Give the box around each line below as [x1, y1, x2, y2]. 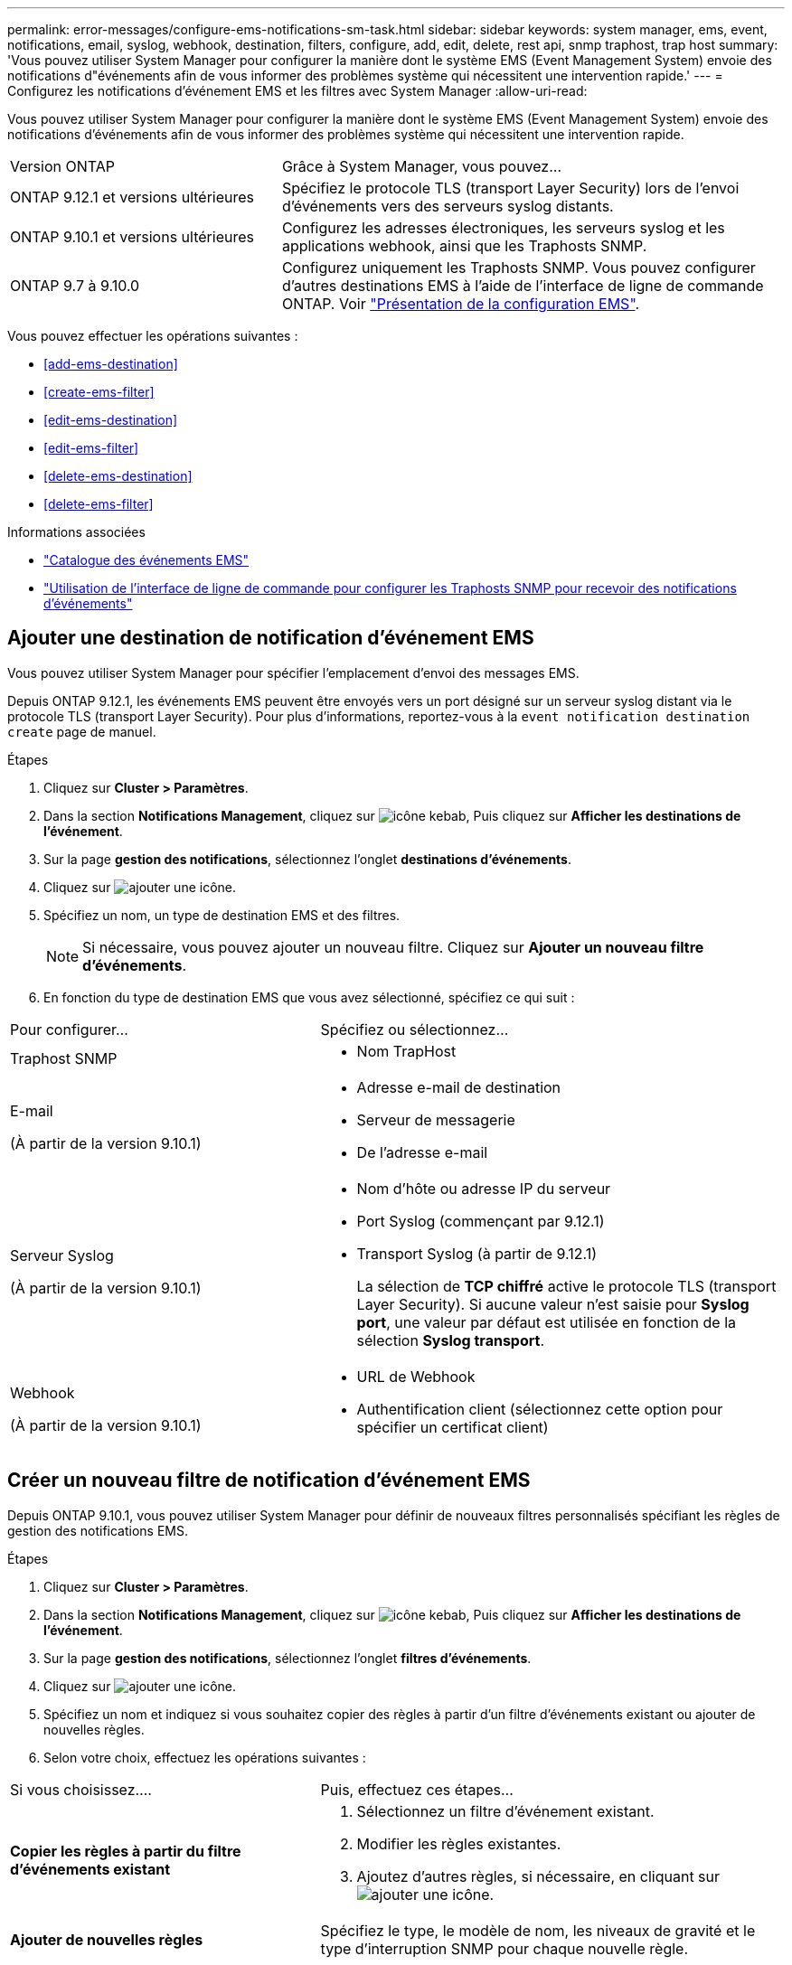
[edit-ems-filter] [43, 440, 139, 456]
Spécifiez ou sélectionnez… [320, 1020, 509, 1039]
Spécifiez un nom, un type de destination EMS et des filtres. [43, 907, 401, 923]
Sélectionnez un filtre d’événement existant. [356, 1801, 655, 1820]
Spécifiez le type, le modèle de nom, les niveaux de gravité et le [320, 1921, 756, 1940]
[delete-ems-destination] [43, 468, 193, 484]
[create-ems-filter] [43, 384, 155, 400]
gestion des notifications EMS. [7, 1522, 189, 1538]
